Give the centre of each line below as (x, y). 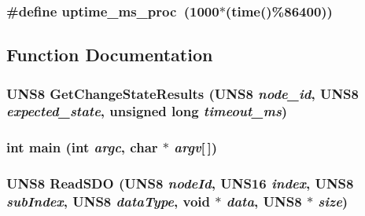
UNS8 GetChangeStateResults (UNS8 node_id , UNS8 (182, 93)
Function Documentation (110, 55)
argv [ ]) (196, 147)
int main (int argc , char (82, 147)
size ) (333, 201)
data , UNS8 (264, 201)
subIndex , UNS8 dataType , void (109, 201)
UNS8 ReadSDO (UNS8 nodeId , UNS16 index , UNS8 (180, 183)
